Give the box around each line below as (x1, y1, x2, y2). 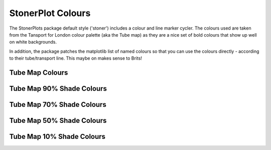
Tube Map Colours (9, 68, 68, 77)
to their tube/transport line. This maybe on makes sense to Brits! (9, 55, 143, 61)
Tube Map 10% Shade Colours (9, 132, 105, 140)
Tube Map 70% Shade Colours (9, 100, 106, 109)
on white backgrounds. (9, 39, 57, 45)
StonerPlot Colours (9, 8, 91, 19)
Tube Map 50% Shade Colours (9, 116, 107, 125)
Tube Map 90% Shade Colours (9, 84, 107, 93)
